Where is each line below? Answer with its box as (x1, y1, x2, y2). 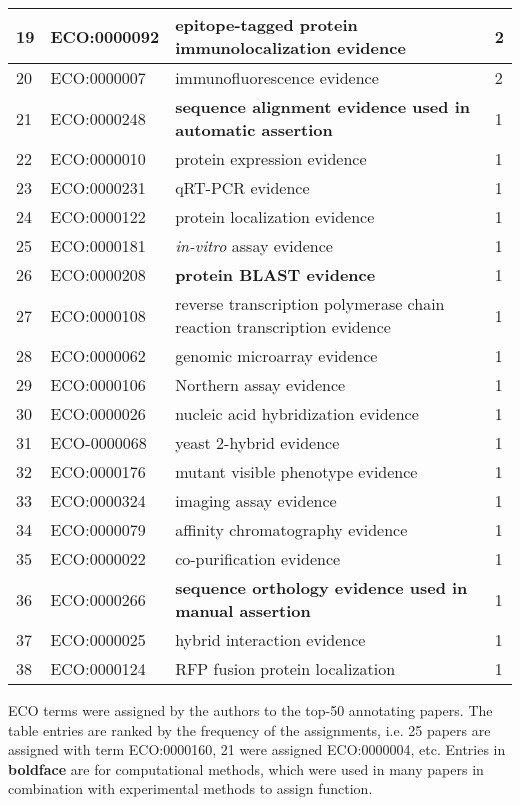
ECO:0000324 (50, 489, 146, 512)
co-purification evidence (175, 547, 341, 570)
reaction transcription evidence (175, 315, 391, 338)
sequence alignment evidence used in (175, 95, 470, 118)
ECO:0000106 (50, 373, 146, 396)
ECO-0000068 (50, 431, 147, 454)
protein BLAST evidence (175, 263, 376, 286)
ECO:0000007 (50, 66, 146, 89)
